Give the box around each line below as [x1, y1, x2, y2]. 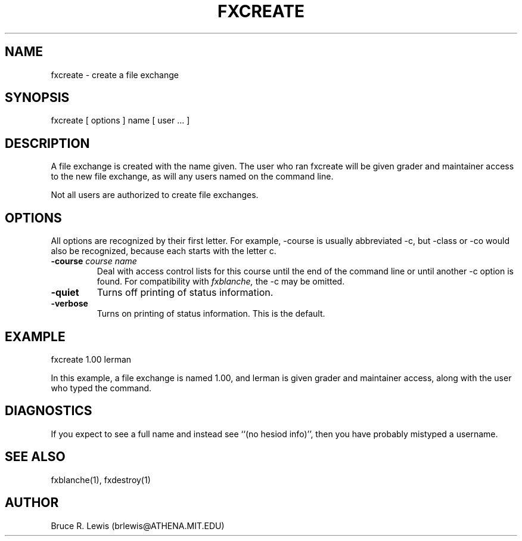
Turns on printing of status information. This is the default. [97, 308, 325, 319]
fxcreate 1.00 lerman [51, 354, 132, 364]
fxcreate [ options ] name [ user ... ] [51, 115, 190, 126]
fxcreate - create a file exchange [51, 69, 179, 80]
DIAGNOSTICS [5, 403, 92, 419]
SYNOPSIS [5, 90, 70, 106]
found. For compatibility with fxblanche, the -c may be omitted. [97, 276, 345, 287]
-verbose [51, 298, 88, 309]
